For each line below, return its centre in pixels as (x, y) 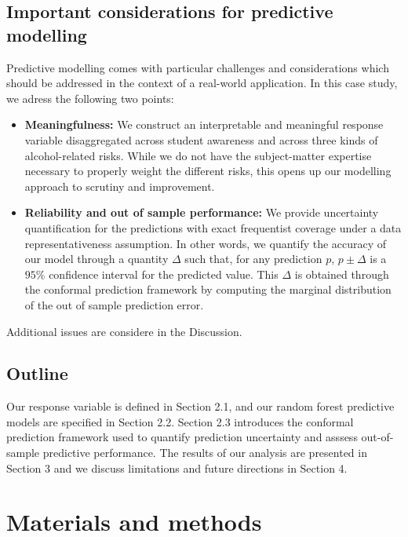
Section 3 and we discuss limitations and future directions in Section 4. (177, 468)
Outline (37, 373)
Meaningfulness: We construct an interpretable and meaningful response (204, 124)
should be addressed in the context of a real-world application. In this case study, (202, 83)
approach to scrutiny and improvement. (120, 186)
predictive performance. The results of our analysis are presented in (205, 453)
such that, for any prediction (253, 259)
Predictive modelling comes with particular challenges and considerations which (198, 67)
